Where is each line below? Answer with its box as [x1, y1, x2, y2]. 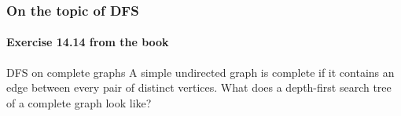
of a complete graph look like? [6, 94, 152, 111]
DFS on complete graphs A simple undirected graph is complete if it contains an [6, 63, 395, 80]
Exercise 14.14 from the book [6, 34, 169, 50]
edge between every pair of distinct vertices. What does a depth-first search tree [6, 79, 392, 96]
